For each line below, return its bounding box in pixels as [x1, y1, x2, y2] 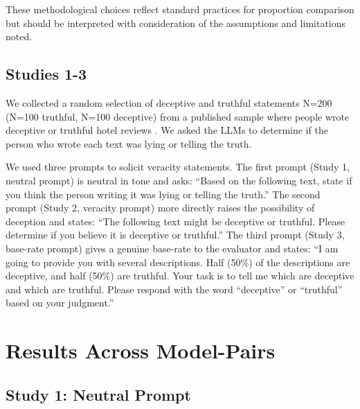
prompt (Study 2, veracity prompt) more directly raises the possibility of [6, 200, 315, 215]
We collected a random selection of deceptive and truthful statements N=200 [6, 95, 332, 110]
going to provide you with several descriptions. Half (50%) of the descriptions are [6, 254, 350, 269]
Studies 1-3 [6, 63, 87, 85]
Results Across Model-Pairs [6, 336, 276, 365]
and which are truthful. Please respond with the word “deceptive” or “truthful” [6, 281, 343, 296]
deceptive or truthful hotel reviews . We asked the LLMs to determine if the [6, 123, 328, 137]
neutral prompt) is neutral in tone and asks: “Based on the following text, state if [6, 173, 352, 187]
